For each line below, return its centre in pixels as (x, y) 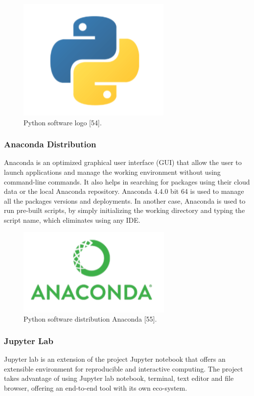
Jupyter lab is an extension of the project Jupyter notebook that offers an (115, 359)
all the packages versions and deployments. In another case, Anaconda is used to (125, 200)
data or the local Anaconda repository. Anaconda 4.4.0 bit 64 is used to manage (124, 191)
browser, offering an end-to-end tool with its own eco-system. (96, 387)
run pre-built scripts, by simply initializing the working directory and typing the (125, 210)
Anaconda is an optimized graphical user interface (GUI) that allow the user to (123, 162)
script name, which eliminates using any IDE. (72, 220)
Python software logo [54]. (63, 122)
